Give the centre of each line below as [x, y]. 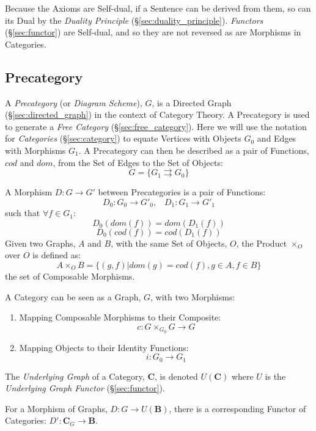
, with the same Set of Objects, [169, 243]
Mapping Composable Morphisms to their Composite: [120, 317]
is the [275, 376]
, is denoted [176, 376]
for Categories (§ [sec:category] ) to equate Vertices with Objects [123, 138]
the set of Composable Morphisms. [70, 276]
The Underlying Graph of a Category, [75, 376]
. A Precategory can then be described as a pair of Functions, [194, 150]
